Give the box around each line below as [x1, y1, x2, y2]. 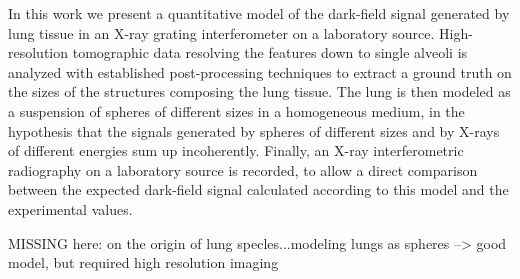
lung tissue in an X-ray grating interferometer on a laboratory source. [8, 22, 435, 43]
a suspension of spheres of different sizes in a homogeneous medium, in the [8, 100, 465, 121]
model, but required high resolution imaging [8, 252, 279, 273]
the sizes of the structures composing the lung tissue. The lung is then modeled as [8, 81, 511, 102]
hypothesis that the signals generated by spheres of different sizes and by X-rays [8, 120, 500, 141]
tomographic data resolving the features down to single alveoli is [72, 42, 468, 63]
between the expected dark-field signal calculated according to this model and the [8, 179, 509, 200]
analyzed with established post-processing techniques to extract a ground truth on [8, 61, 512, 82]
